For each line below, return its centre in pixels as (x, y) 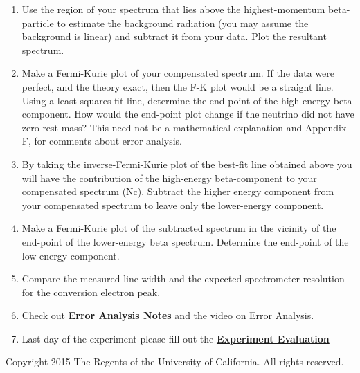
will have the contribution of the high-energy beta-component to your (169, 178)
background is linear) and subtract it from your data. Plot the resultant (174, 36)
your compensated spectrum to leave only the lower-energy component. (173, 204)
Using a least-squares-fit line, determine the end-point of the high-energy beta (187, 100)
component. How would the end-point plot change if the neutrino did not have (188, 114)
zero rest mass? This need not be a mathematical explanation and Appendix (184, 127)
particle (38, 22)
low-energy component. (71, 255)
